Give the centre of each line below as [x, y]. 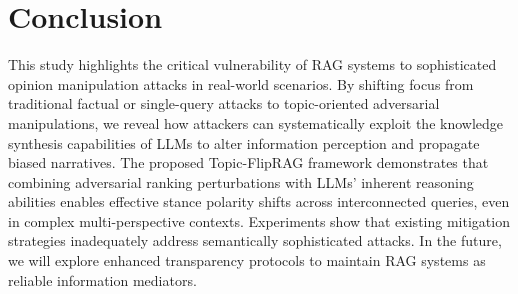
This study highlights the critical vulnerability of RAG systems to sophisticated [252, 64]
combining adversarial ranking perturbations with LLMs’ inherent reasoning [241, 181]
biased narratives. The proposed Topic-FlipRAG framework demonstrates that [248, 162]
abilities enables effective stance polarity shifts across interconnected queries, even [259, 201]
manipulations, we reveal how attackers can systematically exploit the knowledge [256, 122]
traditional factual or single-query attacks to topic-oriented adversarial [224, 103]
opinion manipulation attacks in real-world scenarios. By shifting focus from [241, 83]
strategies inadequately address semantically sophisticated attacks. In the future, [255, 240]
